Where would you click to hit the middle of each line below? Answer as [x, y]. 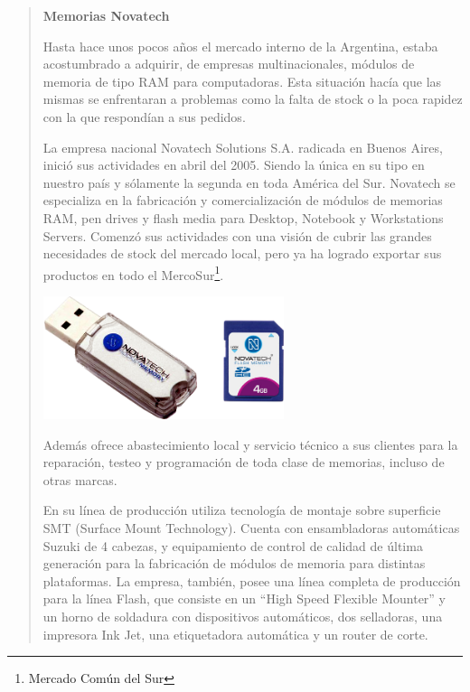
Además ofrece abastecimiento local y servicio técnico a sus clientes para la [250, 444]
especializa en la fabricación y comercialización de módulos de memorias [243, 200]
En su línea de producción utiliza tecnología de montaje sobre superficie [242, 510]
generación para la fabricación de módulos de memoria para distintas [234, 563]
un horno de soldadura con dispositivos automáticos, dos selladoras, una [243, 616]
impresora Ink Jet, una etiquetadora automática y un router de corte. [235, 634]
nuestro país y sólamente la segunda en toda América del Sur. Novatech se [249, 182]
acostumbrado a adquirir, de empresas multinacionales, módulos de [229, 64]
